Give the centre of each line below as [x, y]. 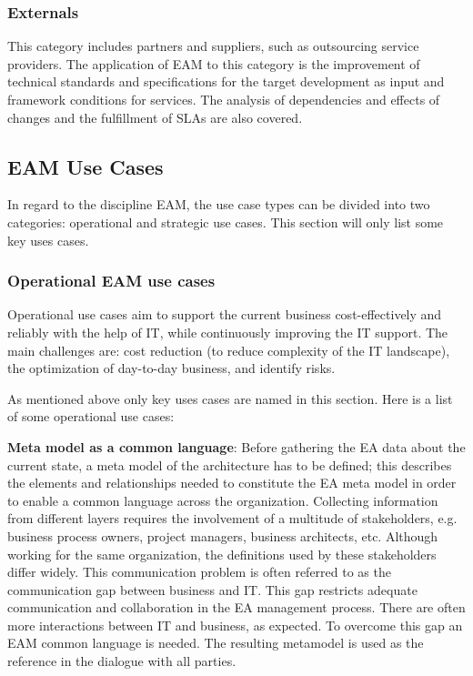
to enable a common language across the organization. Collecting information [223, 500]
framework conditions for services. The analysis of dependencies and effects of [224, 99]
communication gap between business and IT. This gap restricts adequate [212, 589]
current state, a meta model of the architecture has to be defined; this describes [230, 464]
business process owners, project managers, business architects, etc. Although [223, 535]
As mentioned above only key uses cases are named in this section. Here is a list [230, 398]
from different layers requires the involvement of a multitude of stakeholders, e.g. [232, 518]
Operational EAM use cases [111, 281]
